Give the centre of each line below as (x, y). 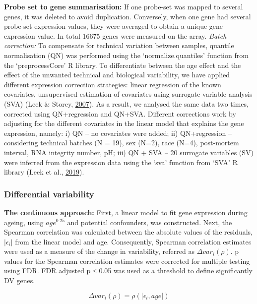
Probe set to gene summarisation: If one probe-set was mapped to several (124, 6)
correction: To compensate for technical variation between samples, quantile (119, 45)
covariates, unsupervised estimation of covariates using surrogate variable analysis (128, 94)
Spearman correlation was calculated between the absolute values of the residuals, (128, 232)
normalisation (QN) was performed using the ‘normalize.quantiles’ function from (126, 55)
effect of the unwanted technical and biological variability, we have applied (117, 75)
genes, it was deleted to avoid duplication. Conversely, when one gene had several (128, 16)
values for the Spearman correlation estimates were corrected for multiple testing (127, 261)
